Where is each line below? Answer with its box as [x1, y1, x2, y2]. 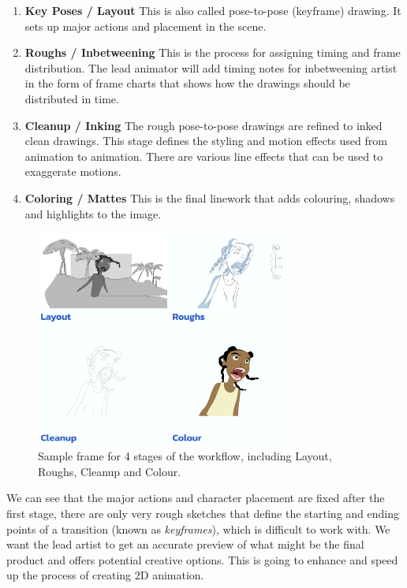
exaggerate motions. [24, 163, 121, 180]
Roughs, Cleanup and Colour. [38, 463, 181, 479]
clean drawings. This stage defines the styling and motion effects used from [24, 132, 387, 149]
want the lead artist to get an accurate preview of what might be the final [6, 536, 364, 553]
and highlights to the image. [24, 205, 162, 221]
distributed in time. [24, 90, 119, 106]
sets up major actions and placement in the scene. [24, 17, 267, 34]
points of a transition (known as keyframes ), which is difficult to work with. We [6, 520, 390, 537]
